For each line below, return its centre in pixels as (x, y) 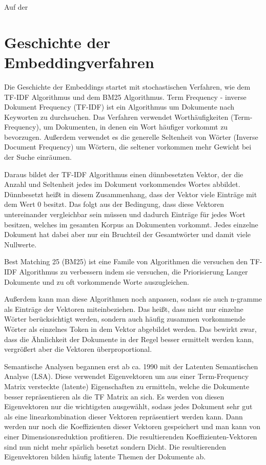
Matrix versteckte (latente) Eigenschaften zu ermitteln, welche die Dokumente (127, 386)
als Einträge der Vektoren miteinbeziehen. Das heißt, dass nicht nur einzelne (124, 309)
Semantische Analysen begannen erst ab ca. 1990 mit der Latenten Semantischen (131, 366)
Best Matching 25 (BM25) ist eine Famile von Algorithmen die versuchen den (126, 261)
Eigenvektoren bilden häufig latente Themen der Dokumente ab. (105, 457)
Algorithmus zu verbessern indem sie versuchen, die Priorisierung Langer (134, 271)
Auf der (16, 7)
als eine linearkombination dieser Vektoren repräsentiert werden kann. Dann (124, 416)
